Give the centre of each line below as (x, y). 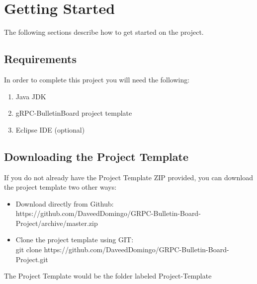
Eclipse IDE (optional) (50, 129)
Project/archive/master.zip (57, 223)
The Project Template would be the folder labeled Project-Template (108, 276)
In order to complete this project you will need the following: (97, 79)
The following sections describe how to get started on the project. (104, 32)
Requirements (40, 59)
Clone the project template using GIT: (75, 240)
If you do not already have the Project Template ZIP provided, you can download (129, 177)
